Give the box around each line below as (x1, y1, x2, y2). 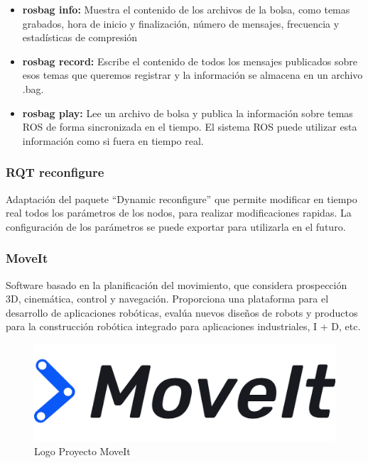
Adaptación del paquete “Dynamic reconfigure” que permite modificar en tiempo (6, 191, 357, 206)
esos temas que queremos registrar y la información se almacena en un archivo (22, 67, 363, 82)
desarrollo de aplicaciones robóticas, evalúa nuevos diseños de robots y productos (6, 305, 358, 320)
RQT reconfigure (6, 163, 104, 181)
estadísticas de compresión (22, 30, 138, 45)
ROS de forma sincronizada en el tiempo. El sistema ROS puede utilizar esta (22, 119, 357, 134)
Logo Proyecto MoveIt (34, 444, 131, 459)
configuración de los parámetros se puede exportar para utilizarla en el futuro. (6, 219, 346, 234)
